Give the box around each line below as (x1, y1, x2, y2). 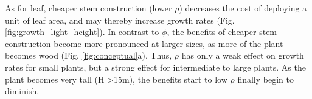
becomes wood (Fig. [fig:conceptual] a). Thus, (5, 49, 172, 62)
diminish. (5, 85, 40, 97)
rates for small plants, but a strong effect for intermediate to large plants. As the (5, 60, 306, 73)
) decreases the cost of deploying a (179, 2, 307, 14)
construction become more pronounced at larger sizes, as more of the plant (5, 37, 283, 49)
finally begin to (237, 72, 294, 85)
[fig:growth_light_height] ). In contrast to (5, 25, 159, 38)
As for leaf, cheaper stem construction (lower (5, 2, 172, 14)
